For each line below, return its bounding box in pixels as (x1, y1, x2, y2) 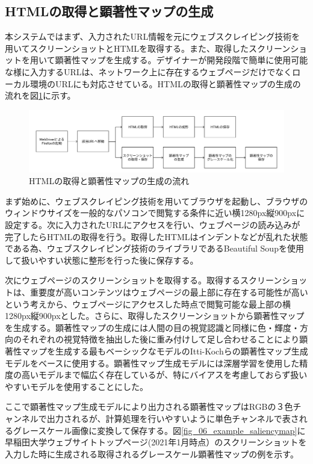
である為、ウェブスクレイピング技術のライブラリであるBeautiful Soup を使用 (5, 242, 304, 255)
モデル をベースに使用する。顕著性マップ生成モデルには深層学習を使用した (5, 356, 300, 369)
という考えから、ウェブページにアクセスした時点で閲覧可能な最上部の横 (5, 297, 291, 310)
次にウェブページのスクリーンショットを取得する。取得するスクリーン (5, 274, 282, 286)
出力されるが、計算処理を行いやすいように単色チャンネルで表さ (46, 412, 299, 424)
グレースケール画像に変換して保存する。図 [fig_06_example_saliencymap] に (13, 424, 306, 436)
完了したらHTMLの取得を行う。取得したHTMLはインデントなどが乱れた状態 (5, 230, 308, 243)
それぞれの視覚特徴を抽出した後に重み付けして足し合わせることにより (21, 333, 300, 345)
